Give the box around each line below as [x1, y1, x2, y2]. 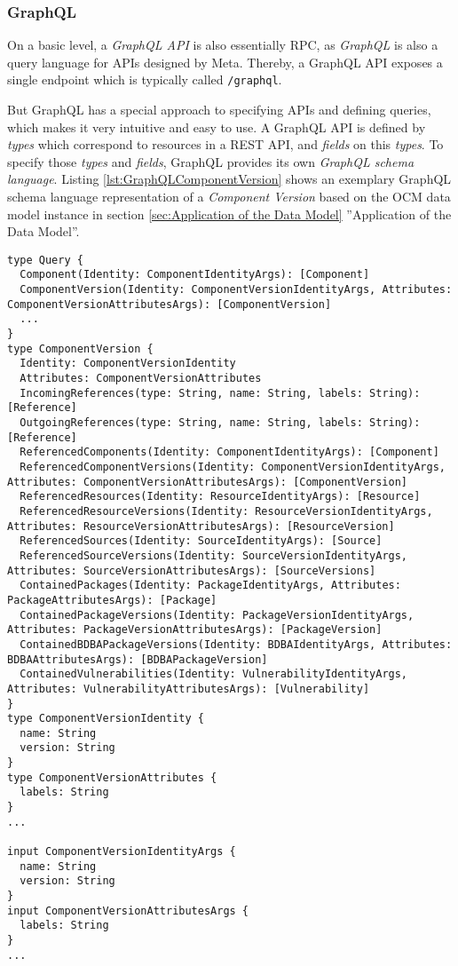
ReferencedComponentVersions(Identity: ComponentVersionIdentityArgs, [20, 461, 446, 473]
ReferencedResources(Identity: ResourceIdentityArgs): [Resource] [20, 490, 421, 503]
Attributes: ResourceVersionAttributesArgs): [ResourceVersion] [7, 519, 395, 533]
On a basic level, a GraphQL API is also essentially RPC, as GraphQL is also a [7, 36, 438, 54]
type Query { [7, 253, 83, 266]
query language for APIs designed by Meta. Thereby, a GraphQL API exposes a [7, 52, 443, 71]
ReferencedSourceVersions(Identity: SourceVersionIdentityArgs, [20, 549, 408, 562]
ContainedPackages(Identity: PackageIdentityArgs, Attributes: [20, 579, 401, 592]
